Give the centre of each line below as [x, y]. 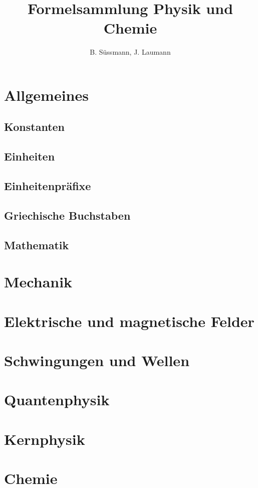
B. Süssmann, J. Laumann [130, 52]
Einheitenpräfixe [48, 186]
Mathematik [37, 245]
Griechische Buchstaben [67, 215]
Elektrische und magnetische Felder [129, 321]
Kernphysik [45, 439]
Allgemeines [46, 95]
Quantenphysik [57, 399]
